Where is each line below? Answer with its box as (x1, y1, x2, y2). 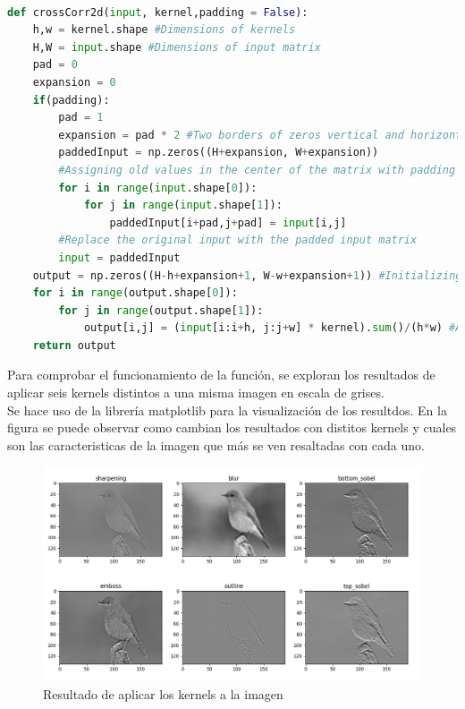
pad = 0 (32, 58, 78, 72)
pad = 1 (58, 111, 104, 124)
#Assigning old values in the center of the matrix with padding (58, 163, 456, 176)
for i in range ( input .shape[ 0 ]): (58, 181, 258, 194)
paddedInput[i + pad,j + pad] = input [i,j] (109, 216, 347, 229)
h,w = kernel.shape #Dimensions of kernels (32, 23, 296, 37)
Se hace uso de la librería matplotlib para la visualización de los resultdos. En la (7, 400, 447, 419)
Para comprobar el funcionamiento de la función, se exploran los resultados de (7, 365, 435, 384)
